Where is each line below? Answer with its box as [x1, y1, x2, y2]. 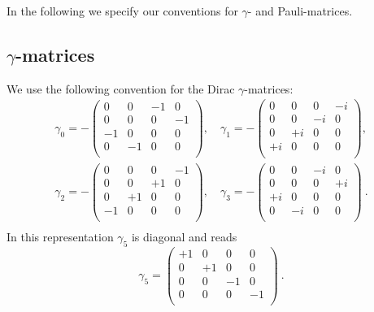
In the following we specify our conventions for [7, 2, 238, 19]
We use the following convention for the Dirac [7, 80, 235, 97]
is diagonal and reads [131, 227, 237, 245]
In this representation [7, 227, 114, 245]
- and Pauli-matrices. [247, 2, 353, 19]
